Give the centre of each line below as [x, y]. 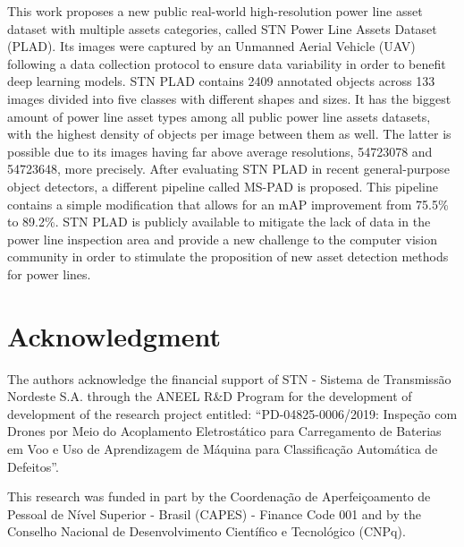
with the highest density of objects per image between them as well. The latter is [229, 134]
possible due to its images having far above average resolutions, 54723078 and [220, 151]
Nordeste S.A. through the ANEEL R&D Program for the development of [210, 396]
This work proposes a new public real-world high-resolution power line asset [215, 11]
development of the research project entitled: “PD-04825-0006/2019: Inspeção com [232, 413]
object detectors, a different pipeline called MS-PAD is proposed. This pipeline [223, 186]
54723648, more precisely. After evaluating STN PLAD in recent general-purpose [228, 169]
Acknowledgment [114, 335]
